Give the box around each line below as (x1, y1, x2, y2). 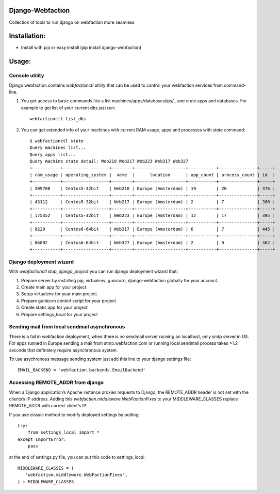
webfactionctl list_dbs (30, 116, 86, 122)
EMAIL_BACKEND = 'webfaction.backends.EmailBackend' (17, 367, 146, 373)
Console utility (9, 72, 45, 79)
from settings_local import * (27, 430, 99, 435)
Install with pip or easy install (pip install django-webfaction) (21, 45, 142, 50)
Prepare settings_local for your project (21, 311, 98, 317)
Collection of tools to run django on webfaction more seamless (9, 19, 135, 25)
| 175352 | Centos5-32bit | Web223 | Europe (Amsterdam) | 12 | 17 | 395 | (30, 213, 276, 218)
